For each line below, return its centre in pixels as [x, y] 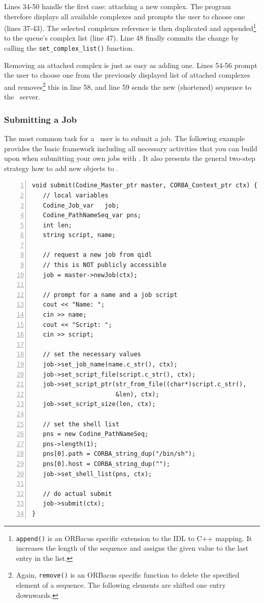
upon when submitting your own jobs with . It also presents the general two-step [130, 158]
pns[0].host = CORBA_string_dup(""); [107, 464]
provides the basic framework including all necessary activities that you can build [131, 148]
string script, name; [79, 235]
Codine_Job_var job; [81, 205]
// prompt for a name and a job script [110, 295]
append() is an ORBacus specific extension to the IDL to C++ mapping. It [134, 538]
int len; [57, 225]
